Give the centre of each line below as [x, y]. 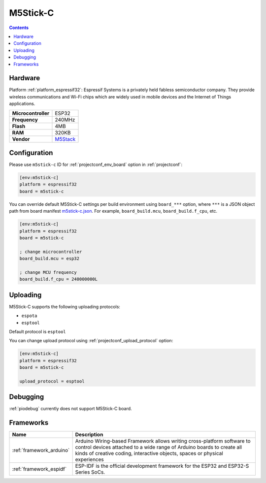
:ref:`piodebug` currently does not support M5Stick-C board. [71, 409]
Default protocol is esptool [37, 332]
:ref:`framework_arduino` [41, 451]
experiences [89, 459]
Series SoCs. [90, 472]
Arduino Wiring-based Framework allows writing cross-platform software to [163, 441]
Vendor [21, 139]
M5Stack [65, 139]
